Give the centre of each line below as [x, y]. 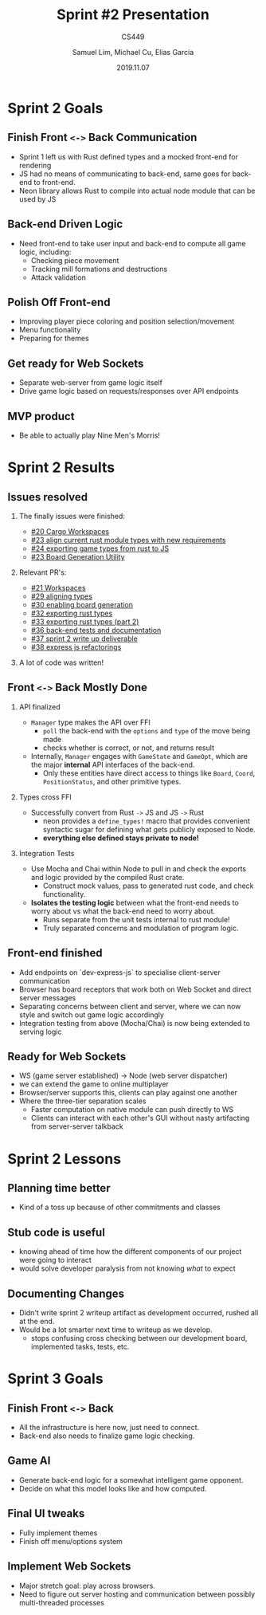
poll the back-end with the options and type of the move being [147, 730]
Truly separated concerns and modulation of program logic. [141, 928]
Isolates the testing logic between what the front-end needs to [135, 902]
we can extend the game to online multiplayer [94, 1084]
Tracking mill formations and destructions [99, 269]
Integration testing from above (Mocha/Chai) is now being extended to [134, 1023]
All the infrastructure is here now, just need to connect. [109, 1428]
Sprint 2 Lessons [64, 1159]
